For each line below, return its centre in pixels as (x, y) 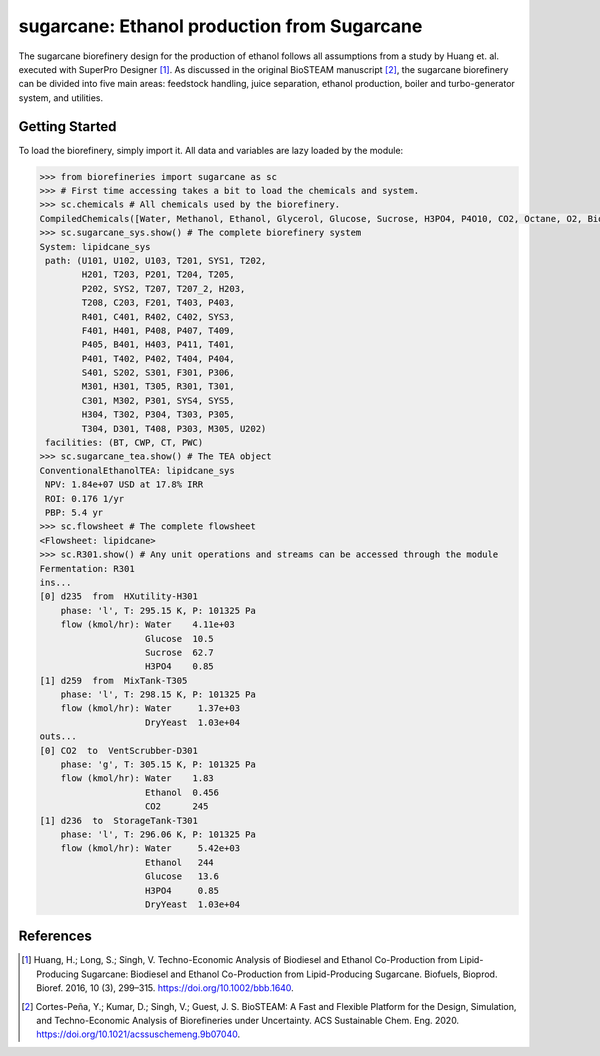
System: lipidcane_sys (95, 246)
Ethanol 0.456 (182, 792)
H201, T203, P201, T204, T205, (158, 274)
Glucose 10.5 (179, 638)
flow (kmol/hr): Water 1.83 (137, 778)
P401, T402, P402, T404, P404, (158, 358)
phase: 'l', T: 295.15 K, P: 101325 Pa (158, 610)
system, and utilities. (61, 97)
